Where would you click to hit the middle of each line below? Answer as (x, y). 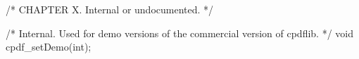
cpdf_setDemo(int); (49, 47)
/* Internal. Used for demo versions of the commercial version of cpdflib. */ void (179, 33)
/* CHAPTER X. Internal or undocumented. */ (110, 9)
